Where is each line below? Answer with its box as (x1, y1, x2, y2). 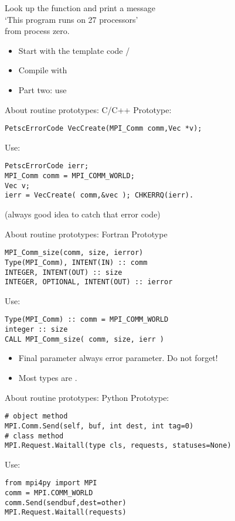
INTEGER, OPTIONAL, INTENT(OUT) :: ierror (5, 278, 173, 287)
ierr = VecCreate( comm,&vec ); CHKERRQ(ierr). (5, 191, 194, 200)
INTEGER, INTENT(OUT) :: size (5, 268, 122, 277)
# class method (5, 431, 64, 440)
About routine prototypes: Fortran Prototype (5, 227, 168, 240)
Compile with (18, 64, 67, 76)
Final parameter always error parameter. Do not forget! (18, 352, 218, 364)
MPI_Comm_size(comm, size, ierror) (5, 248, 144, 257)
